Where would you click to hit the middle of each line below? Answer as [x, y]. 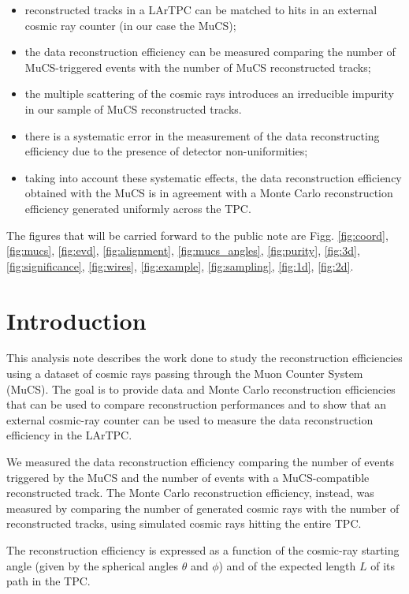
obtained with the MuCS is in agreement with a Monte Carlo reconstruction [209, 193]
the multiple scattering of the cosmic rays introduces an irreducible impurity [209, 93]
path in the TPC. [48, 581]
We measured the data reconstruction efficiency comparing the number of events [200, 461]
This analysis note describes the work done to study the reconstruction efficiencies [204, 358]
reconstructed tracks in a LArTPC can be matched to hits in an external [201, 9]
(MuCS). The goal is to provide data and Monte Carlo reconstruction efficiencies [201, 389]
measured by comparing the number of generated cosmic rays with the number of [203, 508]
